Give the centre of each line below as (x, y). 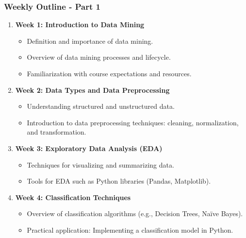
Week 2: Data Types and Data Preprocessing (92, 90)
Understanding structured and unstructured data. (101, 106)
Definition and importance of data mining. (90, 41)
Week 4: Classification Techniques (73, 197)
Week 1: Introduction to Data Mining (80, 25)
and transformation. (57, 132)
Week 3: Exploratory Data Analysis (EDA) (89, 148)
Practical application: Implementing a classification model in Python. (130, 229)
